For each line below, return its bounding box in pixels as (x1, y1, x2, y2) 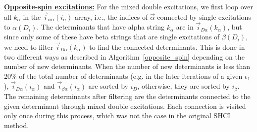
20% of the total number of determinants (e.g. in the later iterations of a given (4, 70, 243, 81)
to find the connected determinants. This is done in (89, 42, 245, 52)
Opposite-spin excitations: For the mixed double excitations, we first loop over (4, 1, 254, 11)
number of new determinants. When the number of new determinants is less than (4, 61, 251, 71)
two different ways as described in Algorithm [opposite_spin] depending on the (4, 51, 245, 62)
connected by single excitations (157, 11, 251, 22)
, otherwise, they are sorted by (137, 81, 230, 91)
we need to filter (4, 42, 53, 52)
